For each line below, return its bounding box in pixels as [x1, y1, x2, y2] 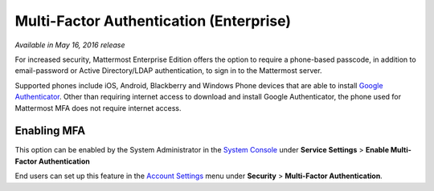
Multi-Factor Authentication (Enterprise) [14, 12, 292, 30]
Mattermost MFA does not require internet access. [14, 103, 182, 112]
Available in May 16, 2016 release [14, 40, 125, 50]
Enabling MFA [14, 124, 86, 138]
